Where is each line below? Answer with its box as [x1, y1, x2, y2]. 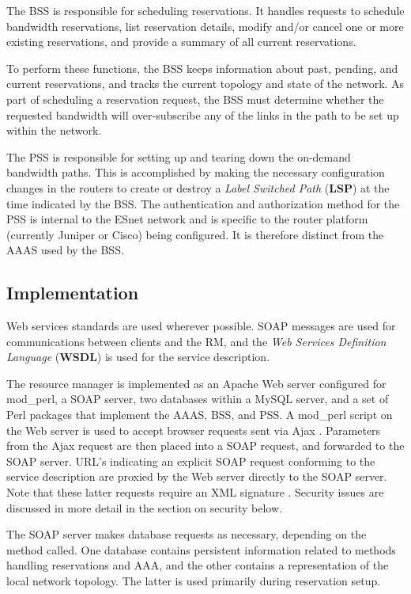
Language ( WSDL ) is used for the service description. [6, 348, 270, 365]
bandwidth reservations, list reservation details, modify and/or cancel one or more [6, 17, 404, 34]
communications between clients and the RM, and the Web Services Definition [6, 333, 386, 349]
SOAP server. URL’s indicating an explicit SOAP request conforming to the [6, 452, 375, 469]
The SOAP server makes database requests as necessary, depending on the [6, 526, 367, 543]
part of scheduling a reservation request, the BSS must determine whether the [6, 90, 384, 107]
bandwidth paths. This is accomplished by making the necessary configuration [6, 164, 385, 181]
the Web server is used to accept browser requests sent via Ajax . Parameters [6, 421, 381, 438]
